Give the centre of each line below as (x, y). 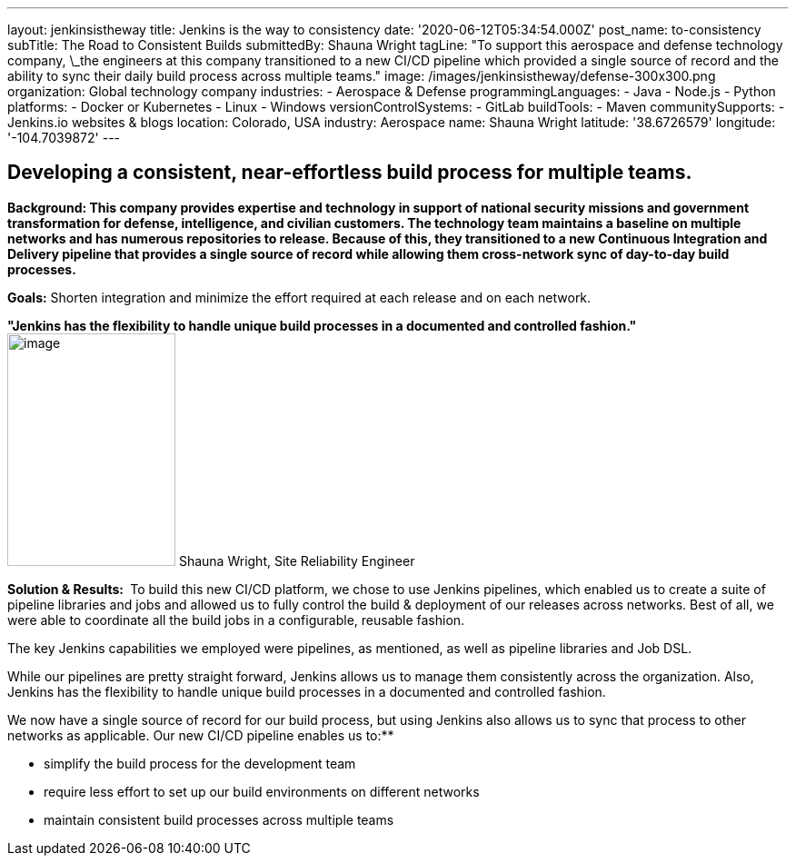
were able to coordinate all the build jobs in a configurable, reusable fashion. (236, 620)
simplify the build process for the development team (200, 763)
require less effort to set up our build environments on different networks (262, 791)
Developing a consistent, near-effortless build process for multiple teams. (350, 173)
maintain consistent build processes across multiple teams (219, 819)
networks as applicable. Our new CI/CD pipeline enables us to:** (201, 735)
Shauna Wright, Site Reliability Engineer (297, 560)
